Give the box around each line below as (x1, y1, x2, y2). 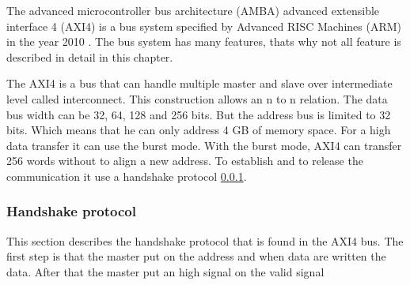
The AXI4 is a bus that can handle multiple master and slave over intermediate (6, 75, 393, 92)
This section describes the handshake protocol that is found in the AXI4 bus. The (6, 232, 404, 249)
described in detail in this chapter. (6, 48, 173, 65)
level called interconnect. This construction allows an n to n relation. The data (6, 90, 388, 107)
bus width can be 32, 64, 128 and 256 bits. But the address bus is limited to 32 (6, 106, 391, 122)
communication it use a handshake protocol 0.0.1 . (6, 167, 247, 184)
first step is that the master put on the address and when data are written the (6, 248, 386, 264)
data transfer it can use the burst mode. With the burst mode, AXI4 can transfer (6, 137, 402, 153)
